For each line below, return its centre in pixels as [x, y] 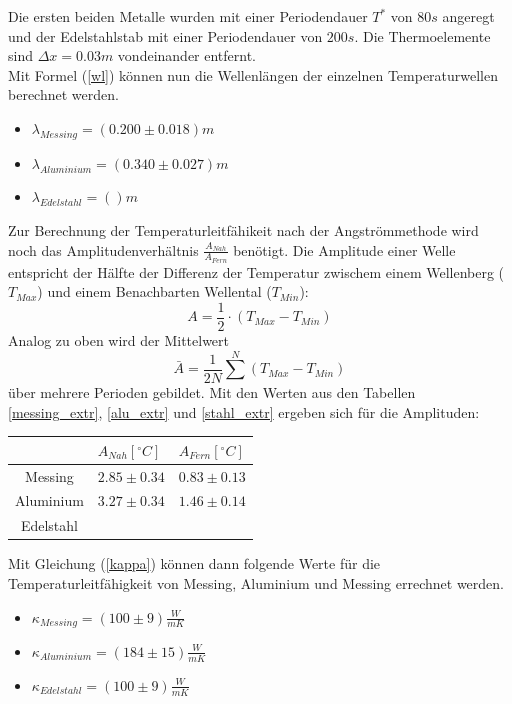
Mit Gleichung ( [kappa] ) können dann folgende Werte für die [194, 563]
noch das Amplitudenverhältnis [103, 249]
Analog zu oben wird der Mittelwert [119, 340]
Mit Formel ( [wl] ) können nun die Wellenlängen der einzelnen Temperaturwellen [253, 74]
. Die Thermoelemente [422, 35]
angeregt [468, 16]
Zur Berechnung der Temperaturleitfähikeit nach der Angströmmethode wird [243, 229]
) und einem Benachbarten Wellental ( [154, 291]
